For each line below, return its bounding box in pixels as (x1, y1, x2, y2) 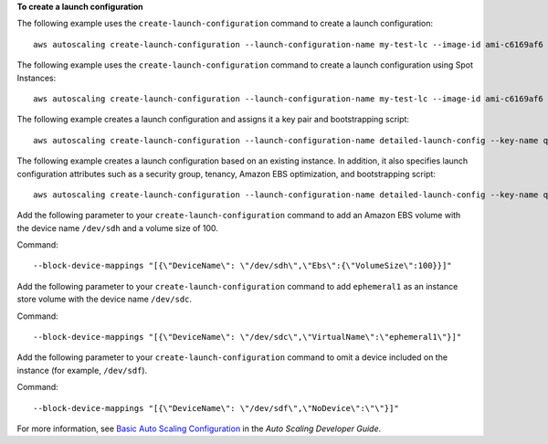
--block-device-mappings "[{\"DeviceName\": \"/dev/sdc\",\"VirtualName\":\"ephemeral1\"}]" (33, 332, 462, 343)
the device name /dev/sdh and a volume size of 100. (16, 222, 219, 233)
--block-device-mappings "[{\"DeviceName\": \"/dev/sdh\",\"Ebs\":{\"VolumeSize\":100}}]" (33, 260, 452, 271)
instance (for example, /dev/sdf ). (16, 365, 148, 375)
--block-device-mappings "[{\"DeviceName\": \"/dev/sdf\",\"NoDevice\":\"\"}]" (33, 403, 399, 413)
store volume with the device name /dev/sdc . (16, 293, 192, 305)
